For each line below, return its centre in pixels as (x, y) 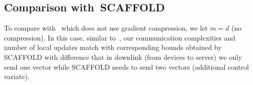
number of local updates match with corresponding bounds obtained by (113, 47)
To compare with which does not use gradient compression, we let (106, 28)
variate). (17, 76)
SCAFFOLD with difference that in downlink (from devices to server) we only (123, 57)
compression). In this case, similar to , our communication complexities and (120, 37)
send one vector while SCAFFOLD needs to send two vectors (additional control (126, 66)
